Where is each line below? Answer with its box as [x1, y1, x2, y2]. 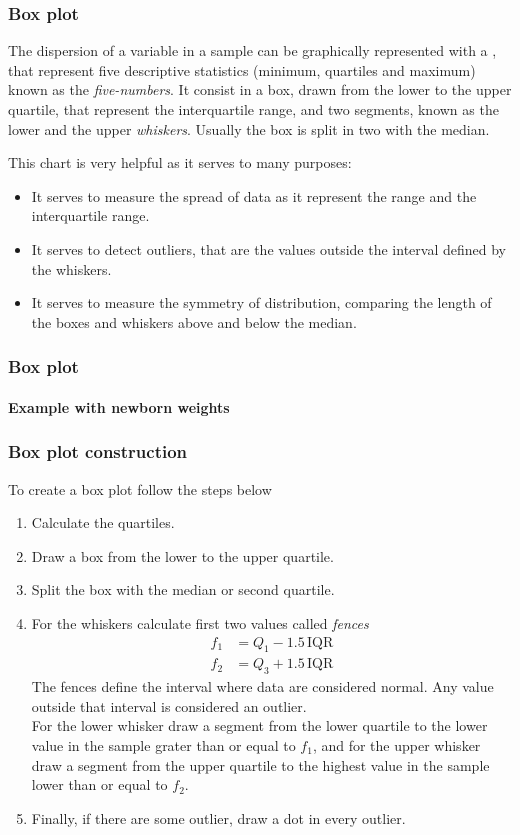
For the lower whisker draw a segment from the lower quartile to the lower [31, 715, 488, 736]
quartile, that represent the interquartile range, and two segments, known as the [8, 99, 499, 119]
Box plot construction [8, 439, 188, 464]
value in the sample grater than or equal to [31, 735, 296, 755]
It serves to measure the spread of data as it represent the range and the [31, 185, 477, 206]
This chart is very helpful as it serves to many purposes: [8, 152, 352, 173]
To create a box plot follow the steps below [8, 478, 272, 499]
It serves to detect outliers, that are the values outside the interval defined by [31, 238, 506, 259]
